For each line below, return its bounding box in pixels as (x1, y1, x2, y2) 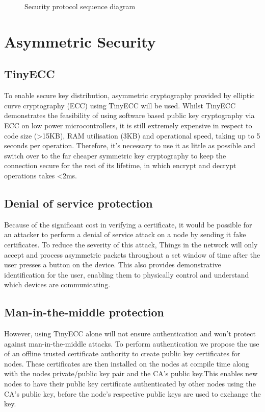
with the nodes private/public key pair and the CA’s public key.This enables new (4, 368, 258, 379)
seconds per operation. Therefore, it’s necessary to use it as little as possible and (4, 140, 255, 151)
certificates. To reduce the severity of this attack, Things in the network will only (4, 239, 258, 249)
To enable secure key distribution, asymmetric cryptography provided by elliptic (4, 90, 255, 101)
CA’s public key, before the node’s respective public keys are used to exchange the (4, 388, 261, 399)
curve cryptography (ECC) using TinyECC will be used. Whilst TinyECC (4, 100, 236, 110)
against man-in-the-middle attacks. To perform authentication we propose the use (4, 338, 259, 349)
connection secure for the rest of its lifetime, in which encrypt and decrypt (4, 160, 236, 171)
